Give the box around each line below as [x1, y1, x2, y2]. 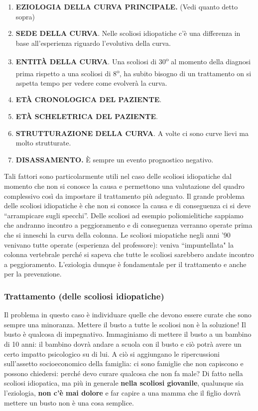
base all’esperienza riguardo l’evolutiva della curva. [15, 37, 171, 48]
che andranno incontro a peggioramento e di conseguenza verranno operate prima [4, 220, 253, 230]
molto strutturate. [15, 137, 71, 148]
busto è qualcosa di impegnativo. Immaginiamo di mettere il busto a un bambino [4, 329, 252, 339]
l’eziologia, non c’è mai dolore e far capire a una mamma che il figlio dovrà [4, 387, 241, 398]
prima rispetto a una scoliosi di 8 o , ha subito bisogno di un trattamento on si [15, 66, 252, 78]
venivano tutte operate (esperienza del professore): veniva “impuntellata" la [4, 239, 234, 250]
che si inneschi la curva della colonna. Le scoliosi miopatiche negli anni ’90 [4, 230, 231, 240]
